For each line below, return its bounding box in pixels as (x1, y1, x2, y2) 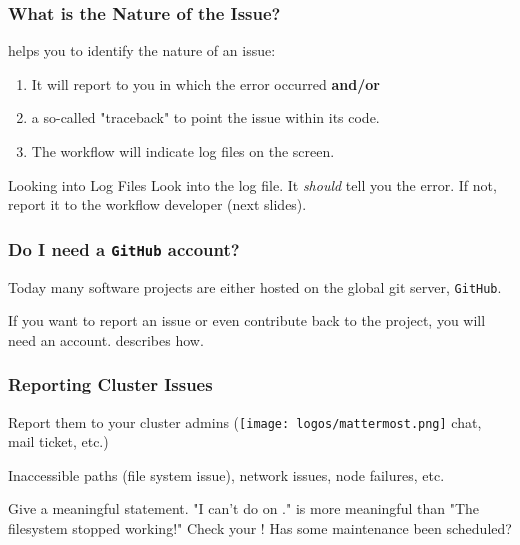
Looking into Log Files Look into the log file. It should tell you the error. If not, (8, 174, 497, 195)
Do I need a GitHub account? (8, 236, 240, 261)
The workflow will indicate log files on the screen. (31, 141, 335, 161)
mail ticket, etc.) (8, 431, 109, 452)
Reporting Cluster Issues (8, 372, 213, 397)
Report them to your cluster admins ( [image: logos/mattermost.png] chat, (8, 411, 482, 432)
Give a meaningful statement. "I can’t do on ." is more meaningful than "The (8, 498, 479, 519)
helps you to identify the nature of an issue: (8, 40, 276, 61)
